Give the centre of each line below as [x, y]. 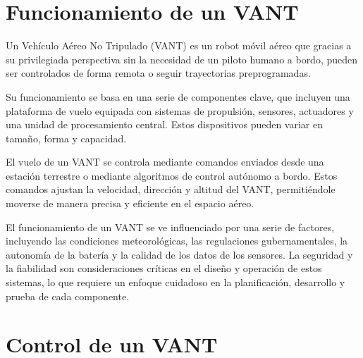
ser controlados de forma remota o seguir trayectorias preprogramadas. [158, 73]
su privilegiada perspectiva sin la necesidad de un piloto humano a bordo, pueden [182, 59]
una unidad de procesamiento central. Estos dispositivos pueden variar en [165, 124]
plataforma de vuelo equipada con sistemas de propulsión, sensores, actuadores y [180, 110]
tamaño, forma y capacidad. [66, 138]
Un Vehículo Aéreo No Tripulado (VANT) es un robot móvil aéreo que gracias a [179, 45]
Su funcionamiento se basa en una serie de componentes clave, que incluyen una [178, 96]
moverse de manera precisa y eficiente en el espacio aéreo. [130, 203]
